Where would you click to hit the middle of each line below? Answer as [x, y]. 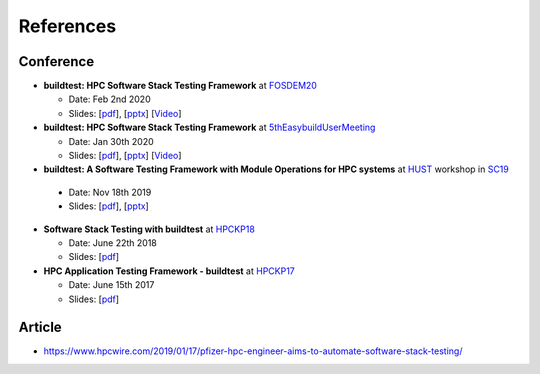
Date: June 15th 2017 [111, 285]
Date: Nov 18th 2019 [110, 192]
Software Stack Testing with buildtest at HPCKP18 [149, 229]
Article [40, 327]
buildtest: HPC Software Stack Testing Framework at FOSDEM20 [180, 86]
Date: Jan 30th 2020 [111, 141]
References [67, 26]
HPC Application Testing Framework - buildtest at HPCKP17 [169, 271]
